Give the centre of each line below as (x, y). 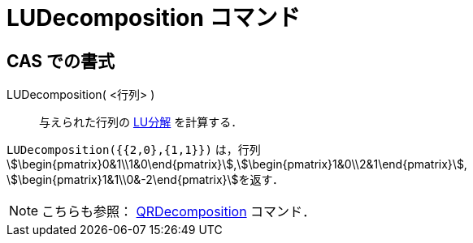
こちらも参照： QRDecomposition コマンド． (179, 212)
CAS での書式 (61, 61)
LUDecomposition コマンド (154, 18)
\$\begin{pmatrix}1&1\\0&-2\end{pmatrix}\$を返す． (145, 180)
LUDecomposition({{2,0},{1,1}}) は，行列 (134, 150)
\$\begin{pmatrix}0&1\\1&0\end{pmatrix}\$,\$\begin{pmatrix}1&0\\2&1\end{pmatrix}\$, (237, 164)
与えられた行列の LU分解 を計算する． (141, 122)
